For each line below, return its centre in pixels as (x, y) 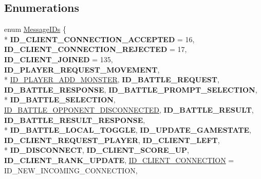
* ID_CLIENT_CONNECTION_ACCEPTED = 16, (99, 39)
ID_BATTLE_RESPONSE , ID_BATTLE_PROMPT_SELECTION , (131, 89)
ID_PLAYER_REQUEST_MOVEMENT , (82, 69)
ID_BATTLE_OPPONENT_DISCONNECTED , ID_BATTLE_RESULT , (129, 109)
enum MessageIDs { (35, 29)
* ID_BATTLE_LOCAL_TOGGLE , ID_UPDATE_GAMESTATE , (128, 130)
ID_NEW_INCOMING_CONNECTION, (71, 170)
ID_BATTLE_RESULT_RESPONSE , (75, 120)
